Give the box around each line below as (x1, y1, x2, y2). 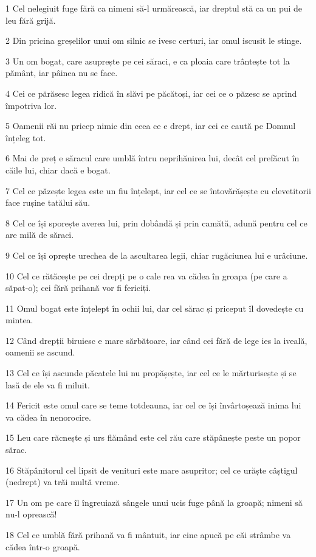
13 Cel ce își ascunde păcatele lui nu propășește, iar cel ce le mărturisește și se (5, 366, 297, 379)
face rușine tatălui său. (5, 196, 91, 209)
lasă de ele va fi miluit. (5, 378, 90, 391)
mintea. (5, 314, 33, 326)
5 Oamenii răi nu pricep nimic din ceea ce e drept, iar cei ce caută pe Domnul (5, 119, 296, 132)
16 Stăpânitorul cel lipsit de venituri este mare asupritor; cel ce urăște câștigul (5, 463, 298, 476)
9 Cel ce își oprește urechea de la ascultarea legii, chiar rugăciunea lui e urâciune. (5, 248, 308, 261)
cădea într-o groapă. (5, 540, 80, 553)
